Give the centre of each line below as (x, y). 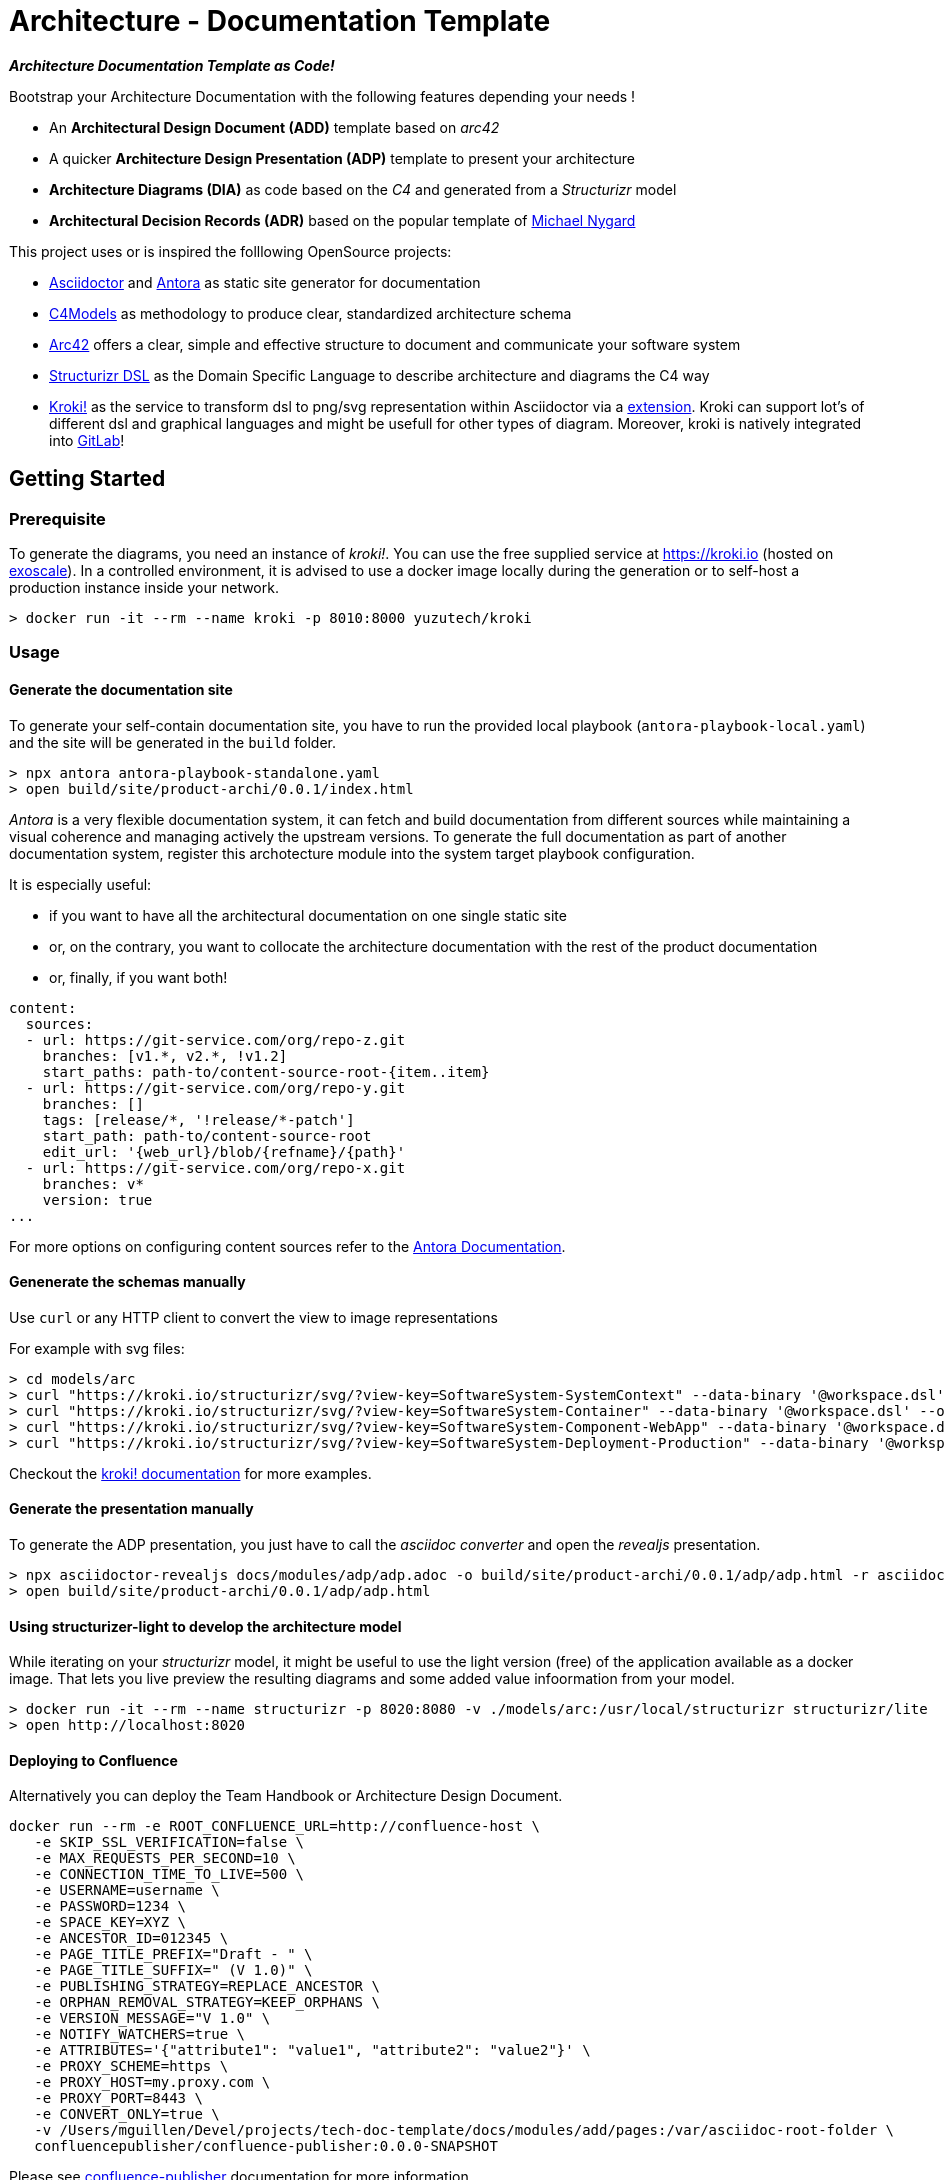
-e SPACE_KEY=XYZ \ (110, 1922)
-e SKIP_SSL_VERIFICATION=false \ (169, 1842)
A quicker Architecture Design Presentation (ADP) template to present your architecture (342, 158)
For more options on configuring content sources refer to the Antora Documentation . (287, 1246)
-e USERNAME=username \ (127, 1890)
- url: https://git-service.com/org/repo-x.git (215, 1167)
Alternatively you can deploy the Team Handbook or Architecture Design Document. (286, 1796)
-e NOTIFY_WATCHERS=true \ (140, 2034)
